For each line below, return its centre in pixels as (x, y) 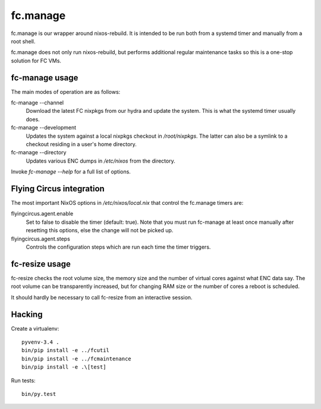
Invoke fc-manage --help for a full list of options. (71, 172)
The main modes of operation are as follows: (66, 91)
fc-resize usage (41, 264)
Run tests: (23, 381)
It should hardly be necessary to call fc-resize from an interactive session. (102, 297)
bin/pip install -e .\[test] (64, 367)
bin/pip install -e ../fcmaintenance (77, 359)
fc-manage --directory (39, 153)
